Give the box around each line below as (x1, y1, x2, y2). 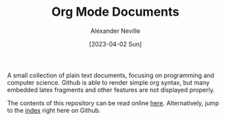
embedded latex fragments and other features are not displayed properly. (7, 85, 215, 94)
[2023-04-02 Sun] (89, 40, 142, 48)
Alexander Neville (90, 27, 141, 35)
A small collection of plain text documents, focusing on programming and (7, 71, 214, 79)
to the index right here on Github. (7, 106, 101, 114)
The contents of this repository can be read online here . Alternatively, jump (7, 98, 220, 107)
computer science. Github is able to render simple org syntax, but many (7, 78, 210, 86)
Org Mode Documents (51, 4, 180, 20)
